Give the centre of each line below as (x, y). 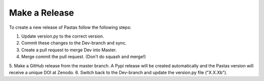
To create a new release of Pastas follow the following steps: (70, 27)
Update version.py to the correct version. (63, 36)
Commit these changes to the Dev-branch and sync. (74, 43)
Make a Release (42, 13)
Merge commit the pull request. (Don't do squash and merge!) (84, 57)
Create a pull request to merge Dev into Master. (69, 50)
